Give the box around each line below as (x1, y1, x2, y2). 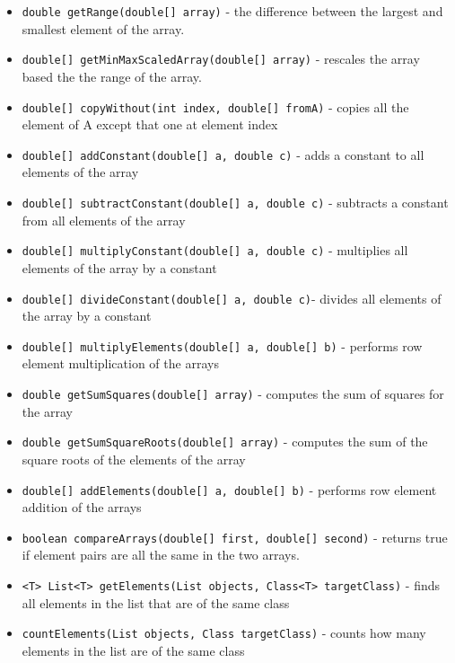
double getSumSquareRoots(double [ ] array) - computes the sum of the (22, 432, 428, 451)
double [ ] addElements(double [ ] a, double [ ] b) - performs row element (22, 480, 437, 499)
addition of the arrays (22, 498, 142, 517)
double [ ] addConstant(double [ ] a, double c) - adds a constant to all (22, 145, 424, 164)
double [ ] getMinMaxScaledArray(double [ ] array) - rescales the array (22, 49, 420, 68)
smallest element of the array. (22, 19, 185, 38)
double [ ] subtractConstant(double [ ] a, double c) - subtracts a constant (22, 193, 449, 211)
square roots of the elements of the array (22, 449, 246, 468)
